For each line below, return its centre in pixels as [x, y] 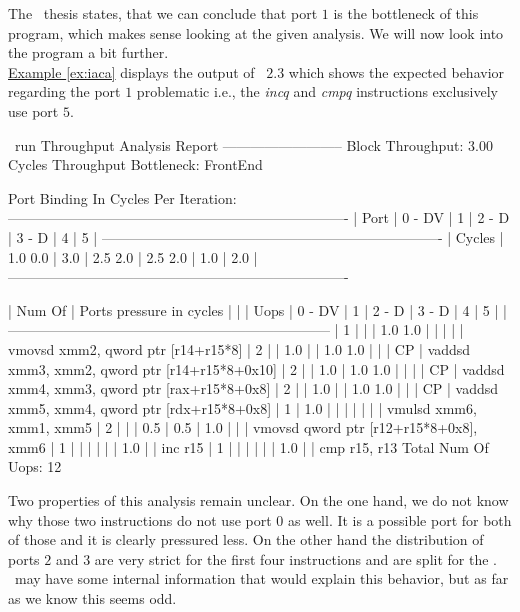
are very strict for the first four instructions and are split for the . [295, 558]
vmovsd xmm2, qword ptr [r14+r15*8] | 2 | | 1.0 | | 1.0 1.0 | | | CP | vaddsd [239, 348]
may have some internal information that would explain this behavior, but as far [261, 578]
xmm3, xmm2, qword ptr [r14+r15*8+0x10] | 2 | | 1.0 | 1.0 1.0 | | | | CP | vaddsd [256, 368]
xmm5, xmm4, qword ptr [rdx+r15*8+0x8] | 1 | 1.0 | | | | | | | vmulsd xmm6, [242, 407]
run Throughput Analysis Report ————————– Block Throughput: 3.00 [253, 144]
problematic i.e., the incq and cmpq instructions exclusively [317, 91]
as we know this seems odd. [92, 598]
